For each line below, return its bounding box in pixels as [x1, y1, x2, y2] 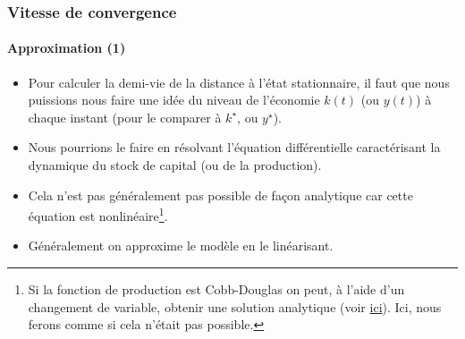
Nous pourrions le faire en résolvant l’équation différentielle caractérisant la [28, 138, 441, 157]
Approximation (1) [7, 38, 126, 57]
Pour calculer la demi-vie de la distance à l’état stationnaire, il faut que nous [28, 72, 450, 91]
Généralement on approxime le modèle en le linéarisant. [28, 236, 334, 255]
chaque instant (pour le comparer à [28, 107, 222, 126]
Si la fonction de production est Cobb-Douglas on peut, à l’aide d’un [28, 280, 405, 299]
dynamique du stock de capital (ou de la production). [28, 156, 322, 174]
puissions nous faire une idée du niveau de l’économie [28, 90, 320, 109]
